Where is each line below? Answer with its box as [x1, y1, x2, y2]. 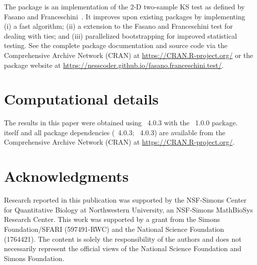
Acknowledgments [4, 166, 129, 186]
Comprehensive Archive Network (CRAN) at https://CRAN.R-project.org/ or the [4, 50, 254, 60]
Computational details [4, 89, 159, 109]
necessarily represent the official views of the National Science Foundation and [4, 243, 242, 254]
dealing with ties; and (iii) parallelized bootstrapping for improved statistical [4, 30, 237, 41]
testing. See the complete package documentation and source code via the [4, 40, 228, 51]
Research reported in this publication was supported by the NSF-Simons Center [4, 195, 247, 205]
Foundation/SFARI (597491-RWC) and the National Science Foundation [4, 223, 224, 234]
